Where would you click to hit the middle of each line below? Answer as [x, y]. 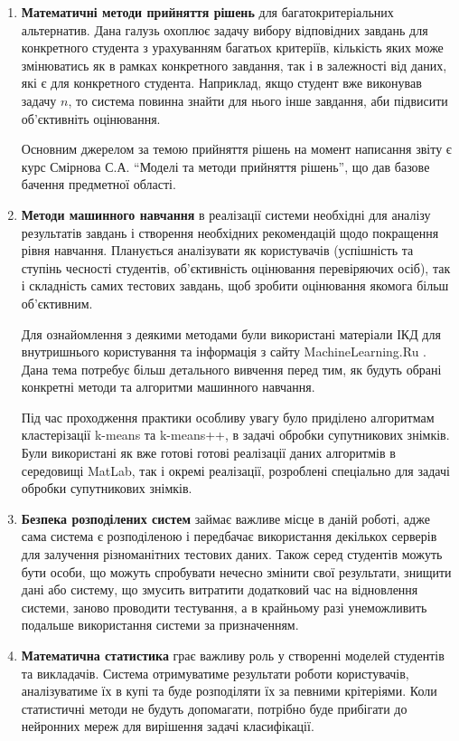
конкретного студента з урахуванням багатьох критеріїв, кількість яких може [232, 47]
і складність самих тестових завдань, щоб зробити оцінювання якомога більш [235, 285]
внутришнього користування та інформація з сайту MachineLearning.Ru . [224, 351]
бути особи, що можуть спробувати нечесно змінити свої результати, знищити [236, 571]
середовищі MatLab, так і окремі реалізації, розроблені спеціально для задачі [235, 470]
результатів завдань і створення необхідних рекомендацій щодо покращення [230, 232]
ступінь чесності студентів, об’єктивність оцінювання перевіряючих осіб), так [236, 267]
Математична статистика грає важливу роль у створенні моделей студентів [233, 655]
